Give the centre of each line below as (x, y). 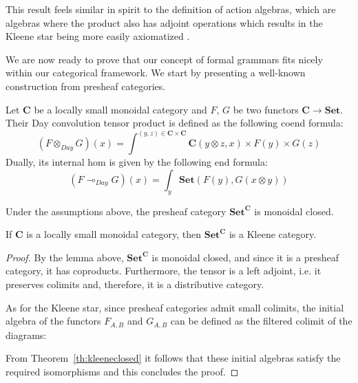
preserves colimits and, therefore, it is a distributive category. (135, 284)
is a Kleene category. (273, 234)
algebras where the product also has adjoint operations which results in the (164, 22)
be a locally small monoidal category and (120, 109)
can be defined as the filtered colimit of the (261, 321)
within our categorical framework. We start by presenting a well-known (156, 73)
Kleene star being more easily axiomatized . (98, 36)
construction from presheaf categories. (86, 86)
